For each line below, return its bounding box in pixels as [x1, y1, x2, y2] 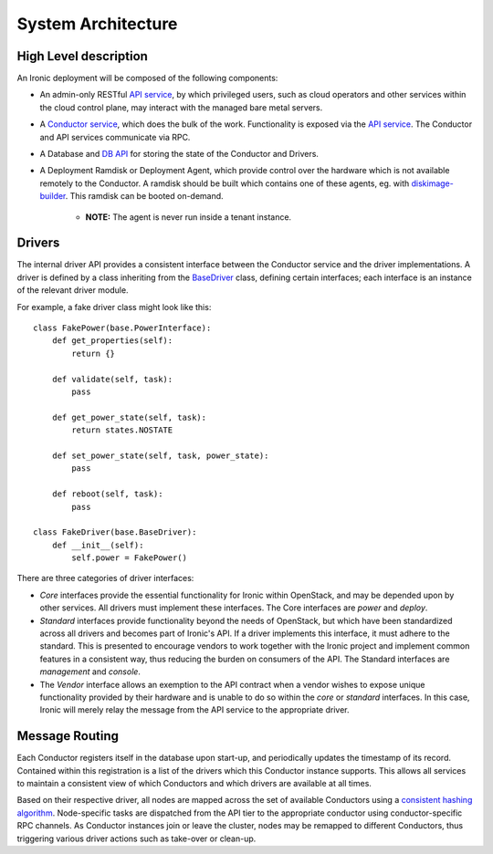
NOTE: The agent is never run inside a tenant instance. [85, 211, 292, 223]
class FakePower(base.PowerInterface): [33, 323, 212, 333]
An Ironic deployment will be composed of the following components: [16, 73, 278, 84]
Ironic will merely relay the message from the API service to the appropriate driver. [39, 704, 350, 715]
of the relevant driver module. [16, 285, 129, 296]
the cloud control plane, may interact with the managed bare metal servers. [39, 101, 323, 113]
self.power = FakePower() [71, 553, 187, 563]
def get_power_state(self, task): [51, 411, 207, 422]
